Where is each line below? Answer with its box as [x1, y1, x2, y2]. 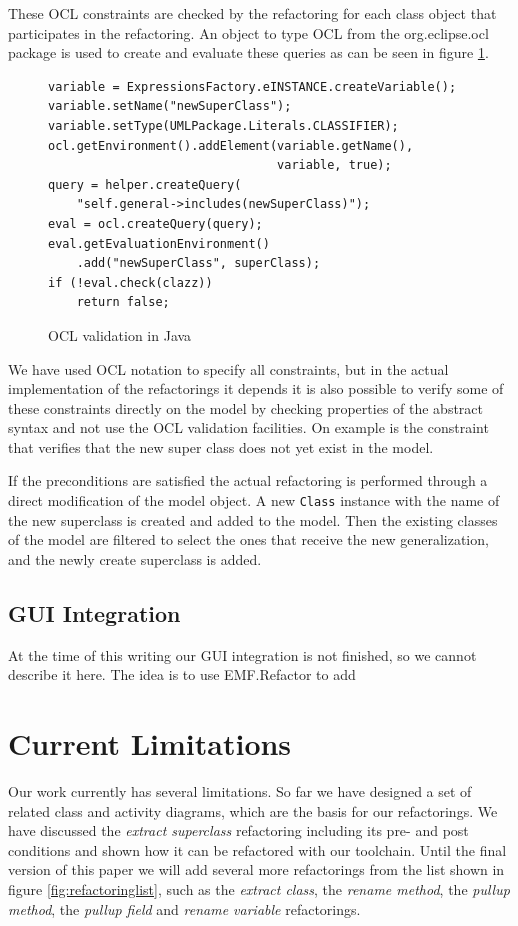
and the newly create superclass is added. [8, 548, 262, 569]
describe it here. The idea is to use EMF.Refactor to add [8, 664, 356, 685]
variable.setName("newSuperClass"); [48, 99, 292, 114]
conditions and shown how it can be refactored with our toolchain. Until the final [8, 839, 507, 860]
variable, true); [277, 158, 392, 173]
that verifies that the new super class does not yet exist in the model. [8, 436, 434, 457]
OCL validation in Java [48, 324, 192, 345]
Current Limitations [8, 723, 292, 764]
